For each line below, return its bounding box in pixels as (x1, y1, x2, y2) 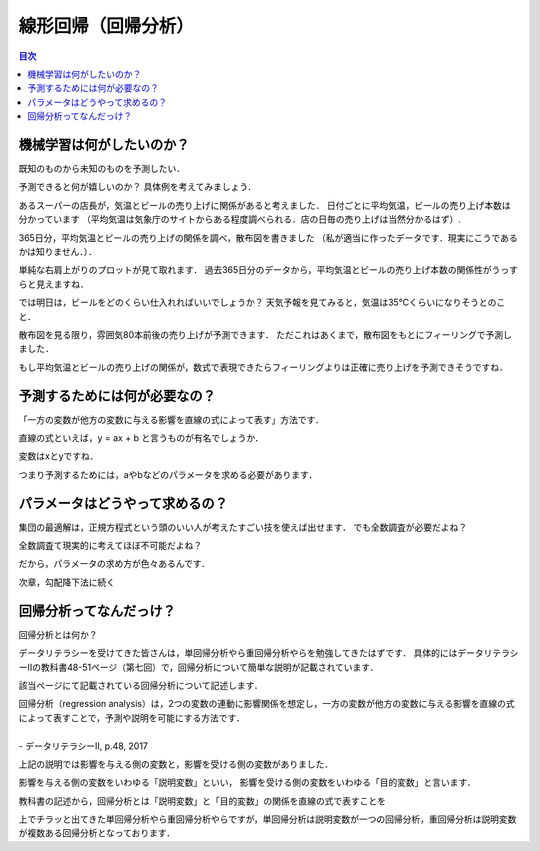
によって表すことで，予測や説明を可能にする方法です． (18, 711, 245, 724)
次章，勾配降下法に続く (18, 576, 115, 588)
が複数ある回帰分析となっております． (18, 827, 175, 839)
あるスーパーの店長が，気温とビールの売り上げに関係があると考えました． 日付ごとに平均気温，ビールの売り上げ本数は (18, 199, 511, 211)
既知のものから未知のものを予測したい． (18, 163, 185, 175)
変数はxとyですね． (18, 450, 99, 462)
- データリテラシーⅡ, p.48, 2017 (18, 740, 149, 752)
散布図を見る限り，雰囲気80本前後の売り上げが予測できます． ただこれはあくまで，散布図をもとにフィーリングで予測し (18, 328, 512, 340)
